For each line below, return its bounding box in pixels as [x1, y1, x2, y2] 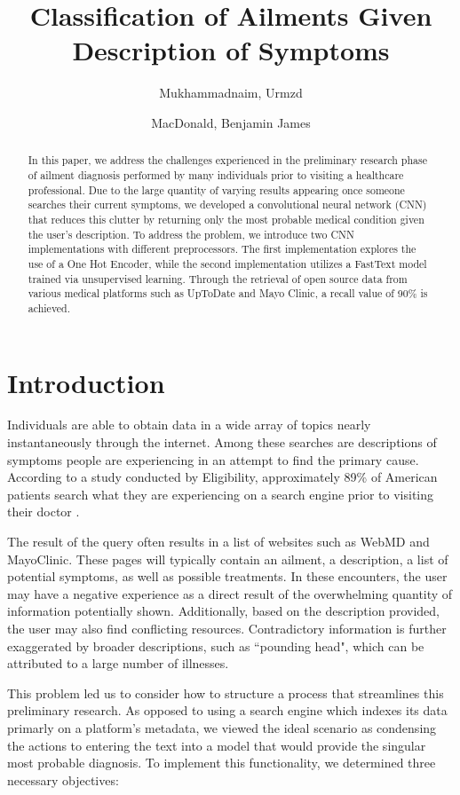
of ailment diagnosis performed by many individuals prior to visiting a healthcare [28, 167, 404, 182]
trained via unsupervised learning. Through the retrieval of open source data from [28, 271, 408, 286]
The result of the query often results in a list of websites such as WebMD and [7, 532, 430, 551]
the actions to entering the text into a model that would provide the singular [7, 736, 426, 754]
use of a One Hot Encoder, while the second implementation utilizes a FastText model [28, 256, 427, 271]
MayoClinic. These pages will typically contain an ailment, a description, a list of [7, 549, 448, 568]
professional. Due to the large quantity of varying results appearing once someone [28, 182, 405, 197]
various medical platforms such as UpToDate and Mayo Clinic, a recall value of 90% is [28, 286, 428, 301]
